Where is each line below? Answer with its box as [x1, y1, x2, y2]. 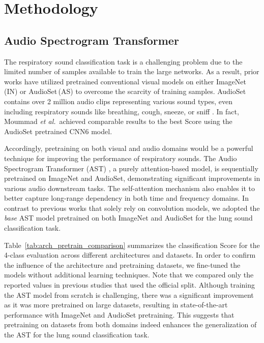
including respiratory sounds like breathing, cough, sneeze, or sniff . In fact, [4, 106, 239, 116]
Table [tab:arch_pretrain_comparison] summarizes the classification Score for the [4, 239, 260, 250]
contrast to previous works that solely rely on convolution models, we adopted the [4, 202, 260, 213]
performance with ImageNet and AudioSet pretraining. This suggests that [4, 309, 234, 320]
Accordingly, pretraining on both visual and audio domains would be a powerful [4, 143, 253, 153]
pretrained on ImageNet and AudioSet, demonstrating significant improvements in [4, 173, 260, 183]
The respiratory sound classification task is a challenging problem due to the [4, 56, 243, 67]
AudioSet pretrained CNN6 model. [4, 126, 112, 136]
